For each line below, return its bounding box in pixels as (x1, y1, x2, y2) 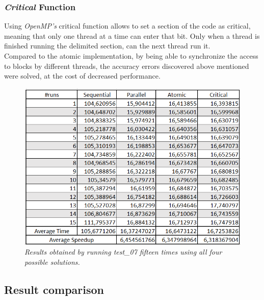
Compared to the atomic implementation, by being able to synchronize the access (4, 51, 258, 61)
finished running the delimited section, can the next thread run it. (4, 40, 210, 51)
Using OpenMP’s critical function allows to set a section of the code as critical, (4, 20, 251, 31)
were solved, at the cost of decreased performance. (4, 70, 161, 81)
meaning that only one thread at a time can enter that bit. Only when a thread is (4, 30, 260, 41)
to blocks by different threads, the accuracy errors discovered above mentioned (4, 60, 249, 71)
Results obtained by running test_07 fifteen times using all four (24, 246, 222, 257)
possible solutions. (24, 256, 80, 267)
